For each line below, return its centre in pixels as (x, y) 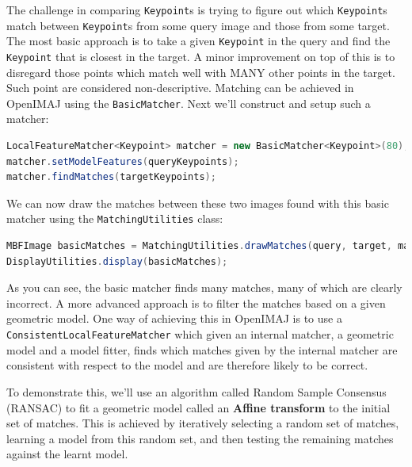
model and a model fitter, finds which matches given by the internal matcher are (202, 349)
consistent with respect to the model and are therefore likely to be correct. (187, 365)
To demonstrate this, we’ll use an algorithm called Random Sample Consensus (196, 391)
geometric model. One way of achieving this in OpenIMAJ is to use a (174, 318)
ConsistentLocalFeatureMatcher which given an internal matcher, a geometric (200, 334)
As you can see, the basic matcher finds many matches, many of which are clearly (204, 287)
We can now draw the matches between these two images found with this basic (198, 203)
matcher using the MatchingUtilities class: (115, 218)
